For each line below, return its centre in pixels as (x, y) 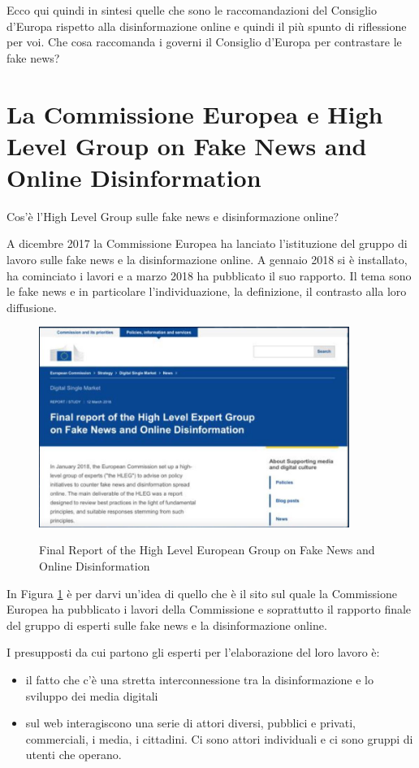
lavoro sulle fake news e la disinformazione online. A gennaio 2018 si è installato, (207, 260)
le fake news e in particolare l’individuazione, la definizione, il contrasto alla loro (207, 291)
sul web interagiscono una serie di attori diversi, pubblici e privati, (190, 723)
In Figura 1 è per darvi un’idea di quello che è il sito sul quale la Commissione (202, 593)
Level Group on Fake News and (187, 145)
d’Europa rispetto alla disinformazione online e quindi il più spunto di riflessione (207, 26)
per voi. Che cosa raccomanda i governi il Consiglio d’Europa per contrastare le (204, 42)
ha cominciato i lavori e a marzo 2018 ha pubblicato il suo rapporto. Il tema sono (209, 275)
